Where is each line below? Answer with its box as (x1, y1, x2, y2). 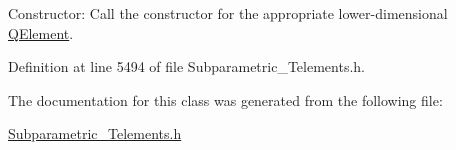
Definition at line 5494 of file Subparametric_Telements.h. (8, 56, 365, 77)
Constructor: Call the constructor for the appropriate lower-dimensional (8, 3, 448, 23)
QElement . (8, 22, 74, 43)
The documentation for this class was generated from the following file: (8, 89, 443, 110)
